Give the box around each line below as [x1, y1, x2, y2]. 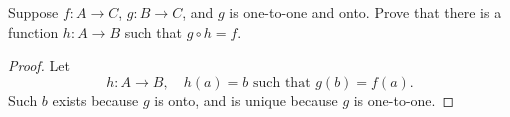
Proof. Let [8, 55, 70, 76]
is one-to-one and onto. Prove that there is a [229, 2, 502, 22]
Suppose [8, 2, 59, 22]
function [8, 21, 59, 42]
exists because [52, 89, 139, 110]
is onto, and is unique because [154, 89, 338, 110]
